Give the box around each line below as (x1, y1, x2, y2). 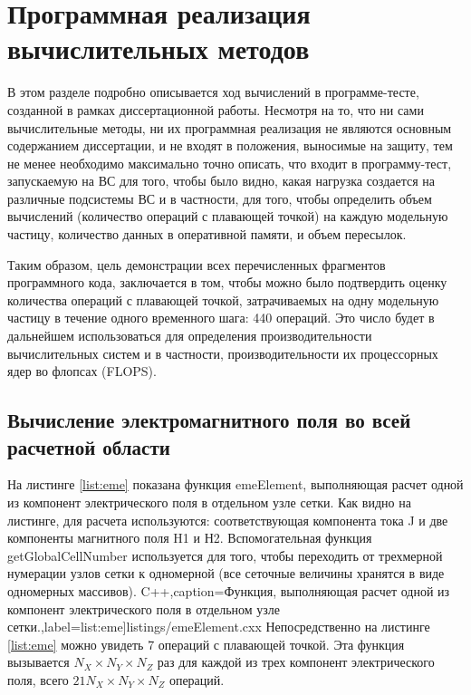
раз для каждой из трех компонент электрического (157, 652, 435, 671)
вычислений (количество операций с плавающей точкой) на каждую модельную (7, 207, 448, 226)
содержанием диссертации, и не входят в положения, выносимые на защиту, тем (7, 136, 453, 155)
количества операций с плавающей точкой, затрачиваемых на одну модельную (7, 290, 439, 309)
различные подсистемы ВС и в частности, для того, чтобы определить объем (7, 188, 432, 208)
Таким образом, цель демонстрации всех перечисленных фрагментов (7, 255, 386, 274)
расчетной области (7, 432, 170, 460)
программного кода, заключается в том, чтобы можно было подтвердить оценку (7, 273, 447, 292)
